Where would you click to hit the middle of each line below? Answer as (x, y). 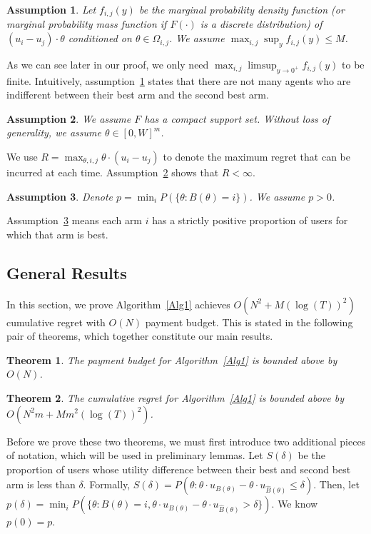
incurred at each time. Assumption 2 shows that (113, 172)
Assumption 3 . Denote (60, 196)
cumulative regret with (56, 322)
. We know (295, 504)
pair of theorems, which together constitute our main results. (140, 336)
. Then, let (336, 484)
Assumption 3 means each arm (75, 220)
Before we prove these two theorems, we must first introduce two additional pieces (186, 441)
